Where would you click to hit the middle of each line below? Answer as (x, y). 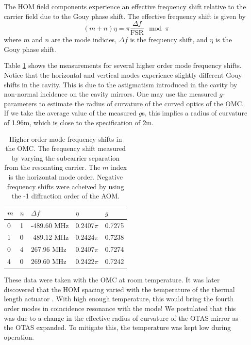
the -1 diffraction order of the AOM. (66, 196)
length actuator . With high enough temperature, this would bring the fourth (119, 299)
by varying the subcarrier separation (66, 157)
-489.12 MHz (50, 237)
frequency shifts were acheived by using (66, 186)
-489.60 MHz (50, 225)
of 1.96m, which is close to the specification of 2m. (79, 122)
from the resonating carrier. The (52, 167)
